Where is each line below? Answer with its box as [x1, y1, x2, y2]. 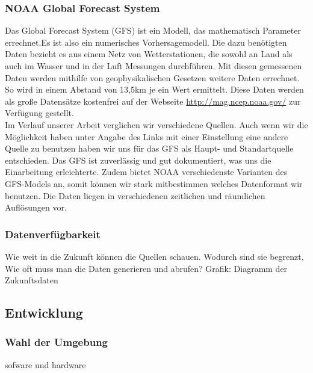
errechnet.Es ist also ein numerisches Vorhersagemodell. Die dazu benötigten [5, 35, 287, 48]
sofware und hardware [5, 358, 86, 371]
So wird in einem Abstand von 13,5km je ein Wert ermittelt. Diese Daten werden [5, 83, 304, 96]
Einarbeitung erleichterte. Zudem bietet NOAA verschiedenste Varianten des [5, 165, 288, 178]
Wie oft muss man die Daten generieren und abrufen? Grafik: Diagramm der [5, 262, 288, 274]
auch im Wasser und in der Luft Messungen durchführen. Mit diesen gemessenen [5, 60, 302, 72]
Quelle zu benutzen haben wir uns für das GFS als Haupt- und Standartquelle [5, 142, 294, 155]
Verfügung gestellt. [5, 106, 74, 119]
